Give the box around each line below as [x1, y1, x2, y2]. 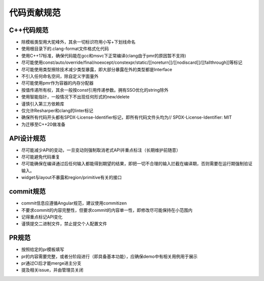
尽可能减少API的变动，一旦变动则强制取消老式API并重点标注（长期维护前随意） [21, 147, 181, 153]
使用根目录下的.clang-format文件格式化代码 [21, 46, 109, 51]
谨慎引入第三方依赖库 [21, 101, 65, 106]
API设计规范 [9, 134, 46, 142]
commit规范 [9, 187, 46, 196]
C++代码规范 [9, 26, 49, 34]
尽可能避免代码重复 [21, 154, 60, 160]
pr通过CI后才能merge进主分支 [21, 260, 82, 266]
